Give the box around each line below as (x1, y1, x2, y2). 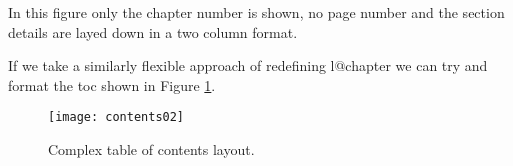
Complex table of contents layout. (48, 139, 255, 160)
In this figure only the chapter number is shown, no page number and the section (8, 2, 505, 22)
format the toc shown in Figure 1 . (8, 74, 216, 95)
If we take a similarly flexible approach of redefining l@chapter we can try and (8, 55, 488, 76)
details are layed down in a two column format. (8, 21, 298, 42)
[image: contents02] (48, 110, 185, 125)
